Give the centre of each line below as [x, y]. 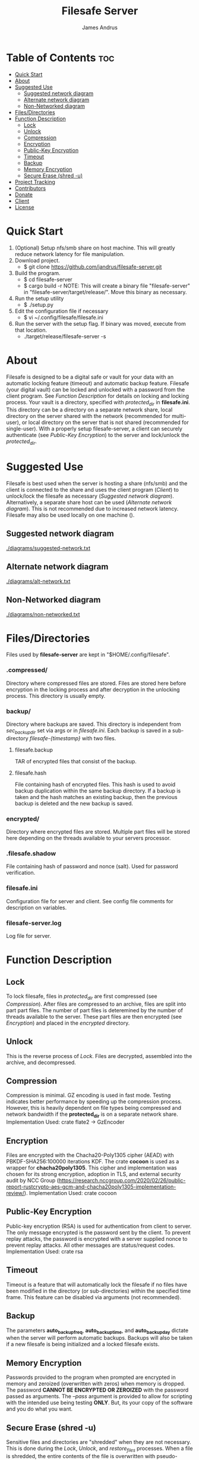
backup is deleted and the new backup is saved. [74, 803]
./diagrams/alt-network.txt [38, 581]
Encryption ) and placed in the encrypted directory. [68, 1023]
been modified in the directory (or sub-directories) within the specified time [99, 1291]
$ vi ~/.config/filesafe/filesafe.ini [64, 317]
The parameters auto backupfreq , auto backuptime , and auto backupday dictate [97, 1331]
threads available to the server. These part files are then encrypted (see [94, 1016]
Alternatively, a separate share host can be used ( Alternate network [89, 503]
